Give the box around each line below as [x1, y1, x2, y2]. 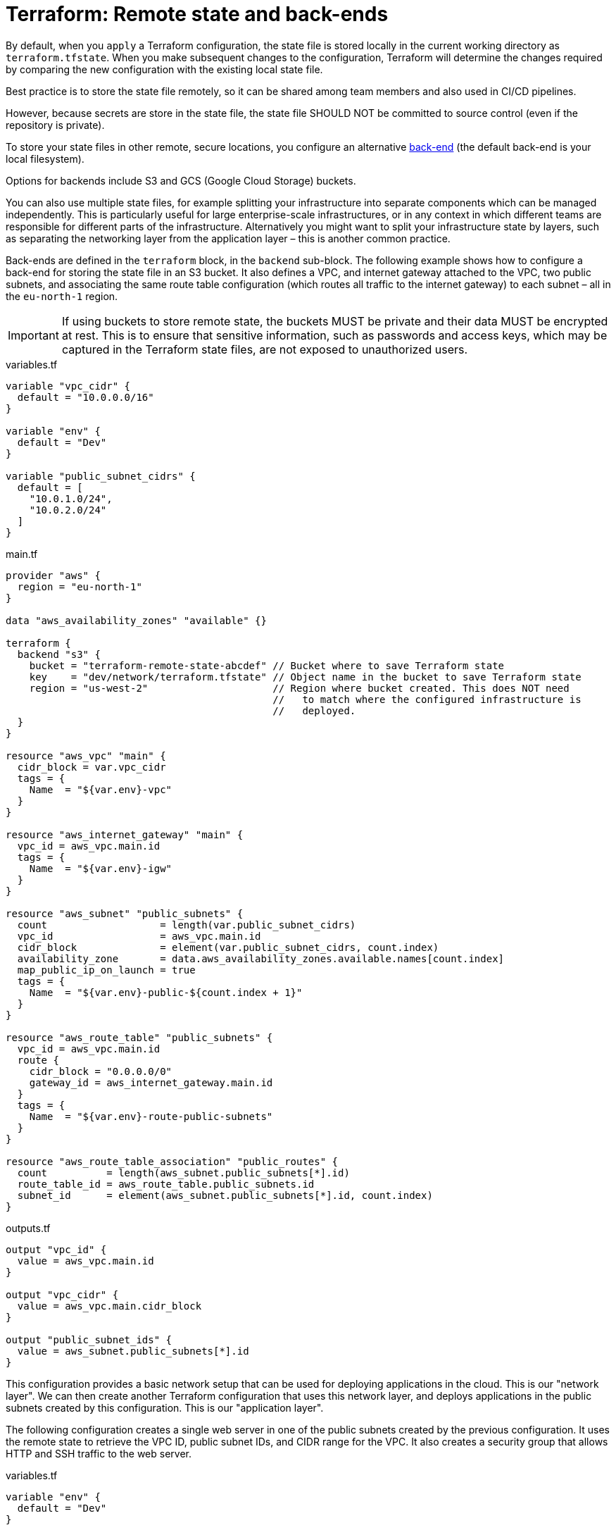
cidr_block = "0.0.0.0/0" [29, 1065, 172, 1077]
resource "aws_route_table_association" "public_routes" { [6, 1155, 339, 1167]
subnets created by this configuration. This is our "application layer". [6, 1401, 324, 1414]
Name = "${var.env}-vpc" [29, 783, 172, 795]
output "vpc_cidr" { [6, 1288, 119, 1300]
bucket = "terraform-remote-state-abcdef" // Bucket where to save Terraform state [29, 659, 505, 671]
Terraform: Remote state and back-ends [6, 2, 389, 26]
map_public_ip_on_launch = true [17, 964, 196, 976]
